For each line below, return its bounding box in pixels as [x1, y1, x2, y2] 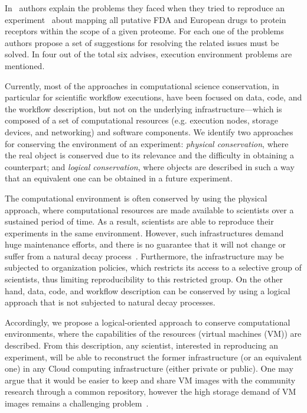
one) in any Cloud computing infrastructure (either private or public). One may [5, 362, 293, 375]
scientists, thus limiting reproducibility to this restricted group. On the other [5, 273, 283, 285]
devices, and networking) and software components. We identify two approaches [5, 125, 293, 138]
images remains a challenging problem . [5, 397, 149, 409]
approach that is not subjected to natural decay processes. [5, 296, 215, 308]
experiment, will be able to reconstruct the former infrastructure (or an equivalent [5, 350, 302, 363]
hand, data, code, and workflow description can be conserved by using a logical [5, 284, 290, 297]
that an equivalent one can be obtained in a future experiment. [5, 172, 233, 184]
